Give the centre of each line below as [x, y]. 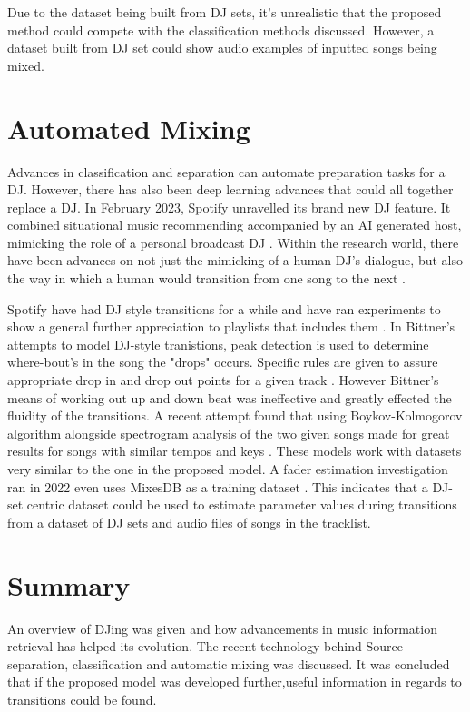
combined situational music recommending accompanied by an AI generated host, [235, 225]
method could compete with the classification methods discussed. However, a [221, 30]
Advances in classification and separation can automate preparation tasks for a [226, 171]
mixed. [26, 65]
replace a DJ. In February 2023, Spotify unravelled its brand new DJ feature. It [229, 207]
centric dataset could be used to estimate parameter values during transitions [242, 504]
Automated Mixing [129, 128]
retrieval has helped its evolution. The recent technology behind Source [205, 646]
